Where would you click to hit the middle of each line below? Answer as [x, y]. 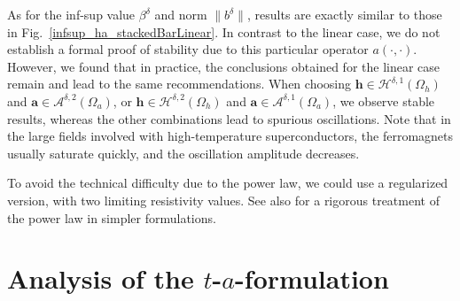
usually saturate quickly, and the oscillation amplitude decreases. [183, 153]
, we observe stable [384, 100]
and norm [181, 14]
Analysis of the [101, 278]
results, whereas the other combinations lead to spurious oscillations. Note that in [229, 118]
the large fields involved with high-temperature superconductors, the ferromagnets [230, 136]
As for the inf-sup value [71, 14]
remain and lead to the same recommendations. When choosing [179, 84]
